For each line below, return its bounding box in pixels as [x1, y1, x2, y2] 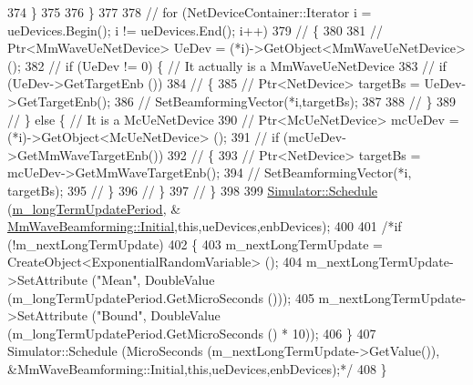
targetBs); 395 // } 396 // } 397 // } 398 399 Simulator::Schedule [7, 180, 377, 199]
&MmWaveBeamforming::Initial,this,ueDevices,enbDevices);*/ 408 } [7, 359, 387, 378]
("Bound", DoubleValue [91, 306, 221, 325]
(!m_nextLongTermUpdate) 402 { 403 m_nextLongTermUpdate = [7, 234, 383, 253]
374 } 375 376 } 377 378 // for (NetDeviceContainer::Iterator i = [7, 3, 372, 21]
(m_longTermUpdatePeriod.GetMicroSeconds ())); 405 [7, 288, 314, 307]
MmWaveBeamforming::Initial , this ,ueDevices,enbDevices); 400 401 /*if [7, 217, 402, 236]
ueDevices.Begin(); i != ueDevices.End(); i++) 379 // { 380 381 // [7, 20, 383, 39]
